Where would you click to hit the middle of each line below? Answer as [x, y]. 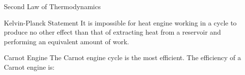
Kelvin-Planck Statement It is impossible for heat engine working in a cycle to [120, 22]
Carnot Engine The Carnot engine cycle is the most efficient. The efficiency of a [122, 57]
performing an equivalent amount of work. [66, 41]
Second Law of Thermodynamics [52, 6]
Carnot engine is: [29, 67]
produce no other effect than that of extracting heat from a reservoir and [113, 32]
